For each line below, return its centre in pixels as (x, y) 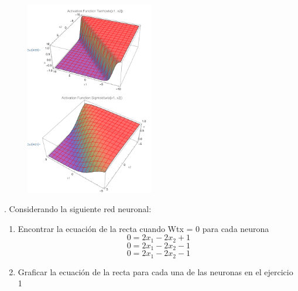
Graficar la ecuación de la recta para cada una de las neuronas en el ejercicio (155, 271)
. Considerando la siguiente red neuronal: (78, 209)
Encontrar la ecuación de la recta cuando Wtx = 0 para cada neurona (143, 228)
